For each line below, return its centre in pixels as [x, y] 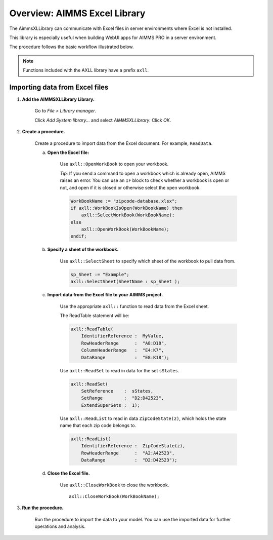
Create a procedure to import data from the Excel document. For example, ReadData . [124, 143]
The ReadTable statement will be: [95, 315]
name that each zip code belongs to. [98, 426]
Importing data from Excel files [59, 87]
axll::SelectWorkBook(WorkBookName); [128, 215]
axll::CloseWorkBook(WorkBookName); [114, 496]
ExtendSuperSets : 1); [110, 405]
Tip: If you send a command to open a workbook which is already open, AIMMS [143, 173]
